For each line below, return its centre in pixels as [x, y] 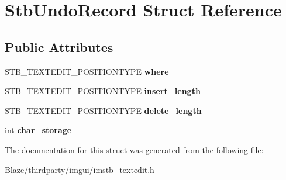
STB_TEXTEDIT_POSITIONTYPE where [87, 71]
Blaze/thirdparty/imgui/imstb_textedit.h [80, 169]
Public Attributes [59, 46]
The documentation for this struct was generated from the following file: [134, 149]
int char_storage [38, 130]
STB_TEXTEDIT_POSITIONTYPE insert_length [103, 91]
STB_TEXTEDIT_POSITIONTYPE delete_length [103, 110]
